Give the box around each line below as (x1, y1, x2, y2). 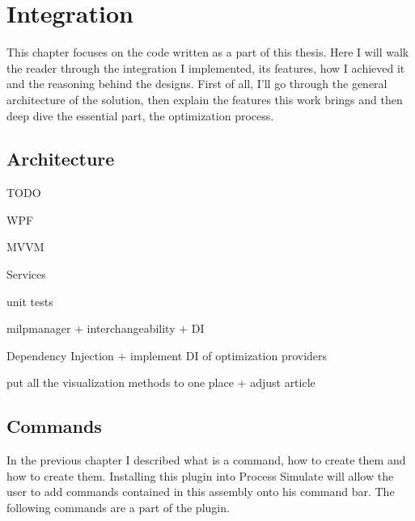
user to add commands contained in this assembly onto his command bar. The (6, 483, 395, 500)
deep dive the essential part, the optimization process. (6, 107, 274, 124)
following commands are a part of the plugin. (6, 499, 230, 516)
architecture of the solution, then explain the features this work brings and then (6, 90, 403, 107)
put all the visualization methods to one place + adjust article (6, 374, 315, 391)
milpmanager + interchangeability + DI (6, 320, 205, 337)
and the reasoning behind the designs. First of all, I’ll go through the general (6, 75, 387, 92)
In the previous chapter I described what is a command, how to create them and (6, 452, 406, 468)
